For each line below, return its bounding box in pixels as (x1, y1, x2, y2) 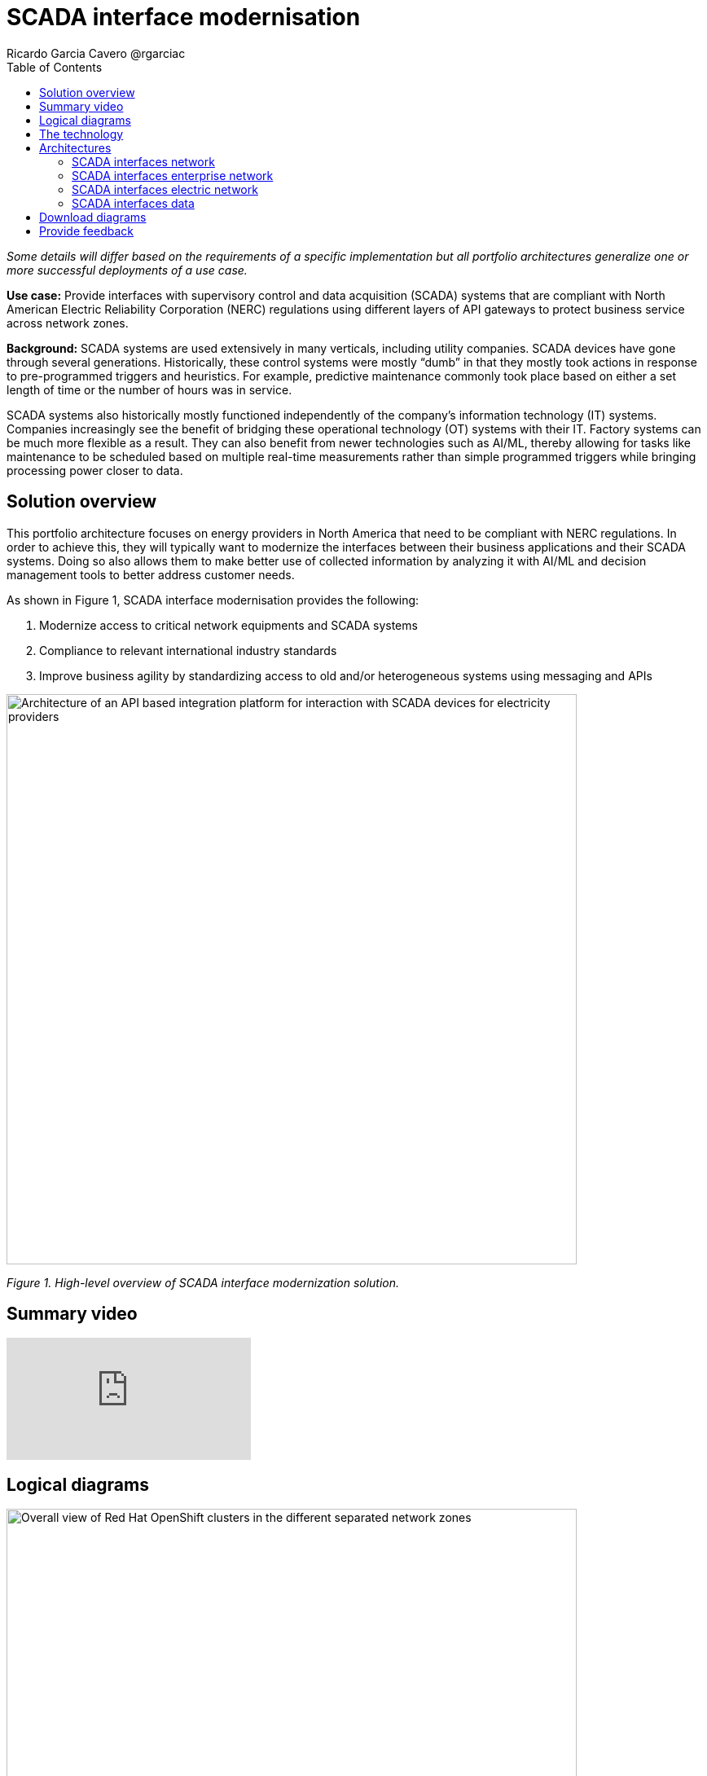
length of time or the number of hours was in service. (7, 382, 292, 397)
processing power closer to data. (7, 463, 183, 477)
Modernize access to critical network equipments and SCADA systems (39, 618, 418, 632)
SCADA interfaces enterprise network (72, 168, 274, 182)
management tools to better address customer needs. (7, 567, 295, 582)
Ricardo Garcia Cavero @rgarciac (7, 46, 186, 60)
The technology (39, 126, 124, 141)
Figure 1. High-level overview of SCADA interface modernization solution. (7, 1275, 400, 1290)
